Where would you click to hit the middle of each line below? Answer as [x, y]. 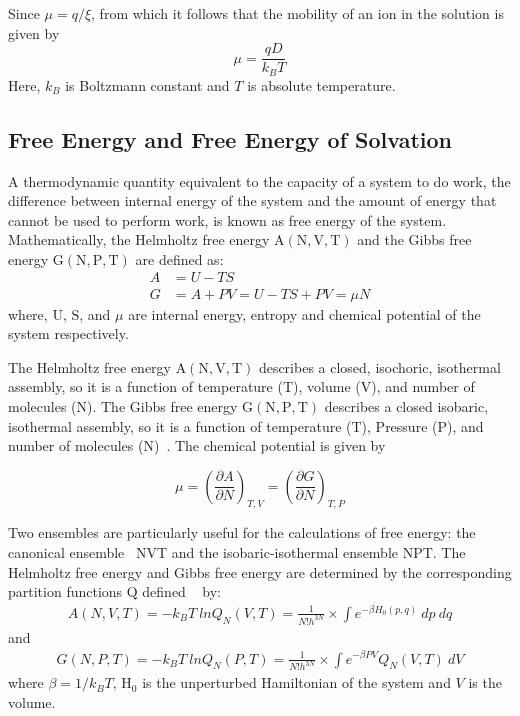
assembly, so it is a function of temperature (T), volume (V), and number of [241, 386]
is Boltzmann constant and [147, 84]
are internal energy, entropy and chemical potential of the [304, 313]
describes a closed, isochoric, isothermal [379, 366]
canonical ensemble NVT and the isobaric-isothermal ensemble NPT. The [237, 552]
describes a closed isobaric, [406, 405]
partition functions [65, 591]
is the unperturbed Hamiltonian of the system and [296, 682]
